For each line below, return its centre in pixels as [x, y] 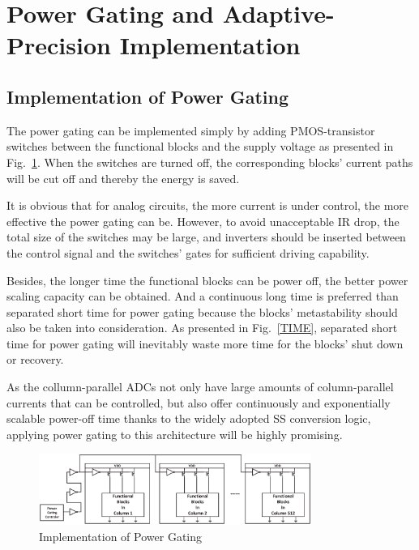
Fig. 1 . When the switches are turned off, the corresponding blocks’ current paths [210, 162]
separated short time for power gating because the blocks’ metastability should [202, 311]
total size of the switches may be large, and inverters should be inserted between [206, 237]
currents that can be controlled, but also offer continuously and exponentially [199, 402]
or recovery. [35, 359]
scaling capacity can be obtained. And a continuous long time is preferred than [203, 296]
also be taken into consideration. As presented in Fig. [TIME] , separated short [202, 328]
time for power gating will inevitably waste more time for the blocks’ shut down [205, 343]
